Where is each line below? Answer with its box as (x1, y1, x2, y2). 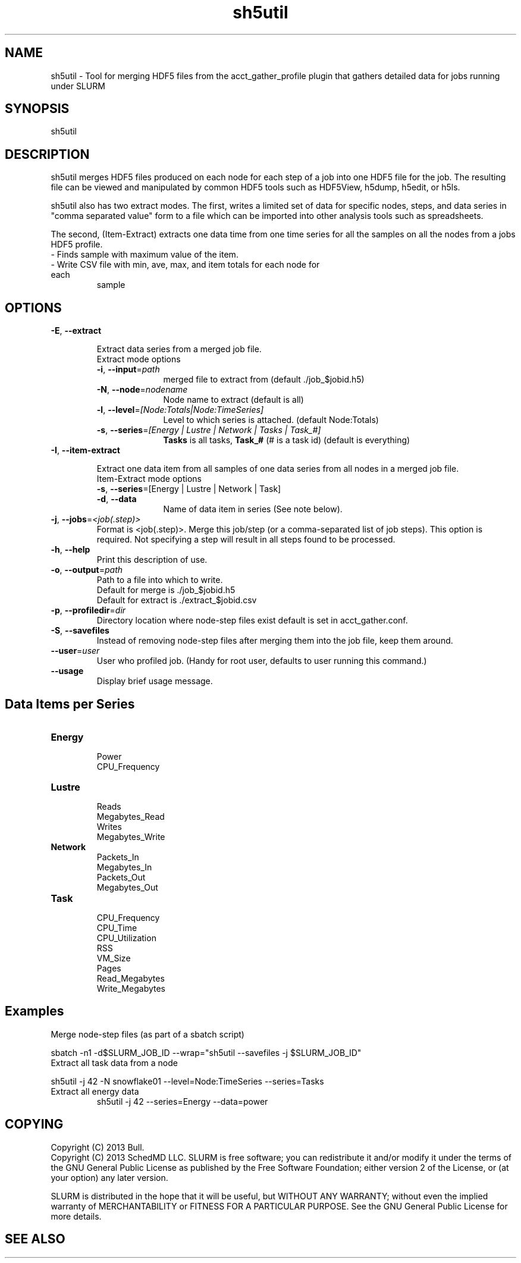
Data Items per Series (5, 696, 135, 712)
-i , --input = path (96, 364, 160, 375)
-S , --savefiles (51, 625, 109, 636)
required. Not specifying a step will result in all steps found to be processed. (96, 534, 396, 545)
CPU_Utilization (96, 932, 156, 943)
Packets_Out (96, 872, 146, 882)
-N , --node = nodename (96, 384, 188, 395)
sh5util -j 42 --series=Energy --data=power (96, 1096, 268, 1107)
